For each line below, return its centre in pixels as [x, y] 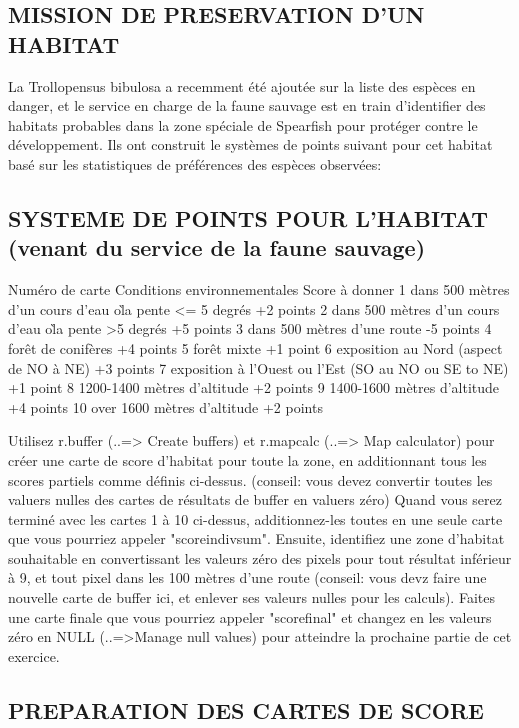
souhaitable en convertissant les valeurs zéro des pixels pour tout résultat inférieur [260, 557]
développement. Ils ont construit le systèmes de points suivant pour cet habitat [250, 144]
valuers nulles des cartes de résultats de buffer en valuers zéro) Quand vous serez [255, 499]
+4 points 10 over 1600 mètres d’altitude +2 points [165, 406]
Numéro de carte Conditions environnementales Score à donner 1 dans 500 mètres [259, 289]
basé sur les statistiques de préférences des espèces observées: [195, 163]
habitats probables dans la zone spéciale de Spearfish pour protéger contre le [243, 124]
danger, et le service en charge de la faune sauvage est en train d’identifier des [247, 105]
